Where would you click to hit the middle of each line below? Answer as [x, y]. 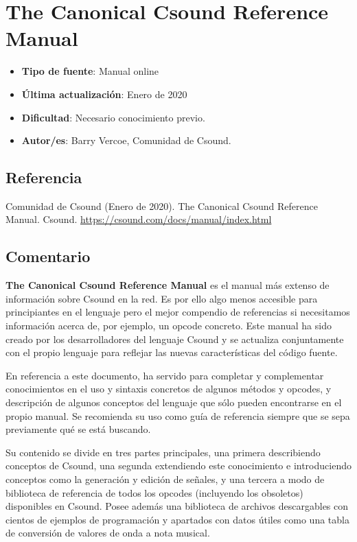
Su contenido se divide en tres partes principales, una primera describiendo [163, 452]
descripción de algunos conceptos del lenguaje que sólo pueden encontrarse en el [174, 402]
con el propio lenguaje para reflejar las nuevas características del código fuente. [172, 352]
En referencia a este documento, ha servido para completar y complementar [165, 375]
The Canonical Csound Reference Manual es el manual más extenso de [168, 285]
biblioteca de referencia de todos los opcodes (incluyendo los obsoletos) [154, 492]
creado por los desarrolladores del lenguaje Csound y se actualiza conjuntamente [175, 339]
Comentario [48, 256]
